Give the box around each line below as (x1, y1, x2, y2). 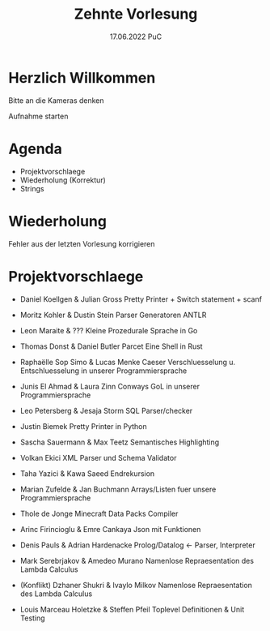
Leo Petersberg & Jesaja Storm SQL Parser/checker (19, 406, 193, 415)
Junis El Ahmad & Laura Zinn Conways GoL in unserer (19, 381, 200, 391)
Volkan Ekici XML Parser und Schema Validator (19, 453, 177, 462)
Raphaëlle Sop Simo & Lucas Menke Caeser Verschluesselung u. (19, 357, 236, 367)
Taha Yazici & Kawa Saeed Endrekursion (19, 468, 155, 479)
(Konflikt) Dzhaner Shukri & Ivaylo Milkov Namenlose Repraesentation (19, 580, 253, 590)
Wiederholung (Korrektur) (19, 175, 107, 185)
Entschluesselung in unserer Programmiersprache (19, 366, 188, 376)
